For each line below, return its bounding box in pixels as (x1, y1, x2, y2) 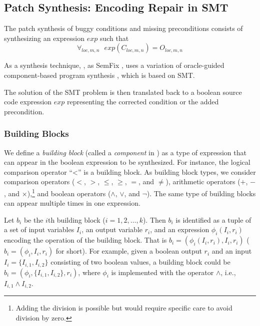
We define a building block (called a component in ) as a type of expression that (4, 147, 246, 157)
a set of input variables (4, 224, 74, 235)
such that (99, 32, 129, 43)
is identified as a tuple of (175, 214, 251, 225)
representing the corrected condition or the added (67, 96, 219, 107)
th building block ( (47, 214, 105, 225)
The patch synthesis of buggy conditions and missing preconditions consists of (4, 23, 243, 33)
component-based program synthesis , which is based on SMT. (4, 69, 195, 80)
